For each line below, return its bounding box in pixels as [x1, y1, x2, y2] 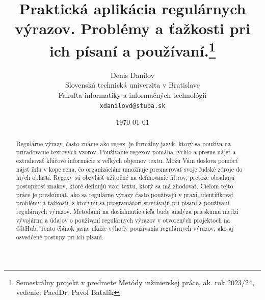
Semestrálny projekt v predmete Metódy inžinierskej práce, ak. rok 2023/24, [16, 277, 254, 287]
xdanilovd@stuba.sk [99, 102, 166, 110]
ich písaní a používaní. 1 [49, 38, 216, 61]
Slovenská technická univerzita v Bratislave [65, 79, 200, 90]
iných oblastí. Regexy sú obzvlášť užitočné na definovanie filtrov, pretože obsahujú [16, 173, 235, 182]
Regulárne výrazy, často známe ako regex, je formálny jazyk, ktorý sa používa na [16, 139, 231, 148]
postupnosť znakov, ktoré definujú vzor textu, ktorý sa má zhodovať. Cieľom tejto [16, 181, 233, 190]
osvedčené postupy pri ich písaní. [16, 232, 104, 241]
